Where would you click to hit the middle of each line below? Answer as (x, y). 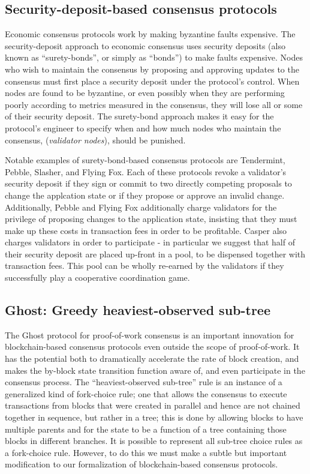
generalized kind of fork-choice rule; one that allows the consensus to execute (146, 393)
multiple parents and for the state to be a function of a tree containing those (146, 429)
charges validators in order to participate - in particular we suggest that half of (150, 242)
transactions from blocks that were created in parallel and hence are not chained (153, 405)
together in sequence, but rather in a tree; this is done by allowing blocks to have (154, 417)
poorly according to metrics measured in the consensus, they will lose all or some (154, 104)
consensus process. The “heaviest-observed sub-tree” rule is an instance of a (144, 382)
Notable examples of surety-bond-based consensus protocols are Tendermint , (145, 160)
